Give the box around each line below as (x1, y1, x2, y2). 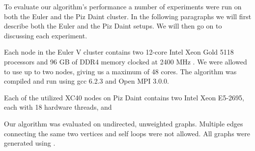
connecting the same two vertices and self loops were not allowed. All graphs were (4, 128, 250, 138)
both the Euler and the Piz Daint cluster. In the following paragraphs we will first (4, 11, 252, 21)
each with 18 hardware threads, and (4, 102, 112, 112)
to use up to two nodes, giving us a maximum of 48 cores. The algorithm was (4, 66, 237, 76)
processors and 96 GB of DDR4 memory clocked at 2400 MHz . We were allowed (4, 56, 247, 66)
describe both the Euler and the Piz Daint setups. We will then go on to (4, 21, 222, 31)
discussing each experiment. (4, 30, 87, 40)
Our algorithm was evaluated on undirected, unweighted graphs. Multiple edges (4, 118, 243, 128)
